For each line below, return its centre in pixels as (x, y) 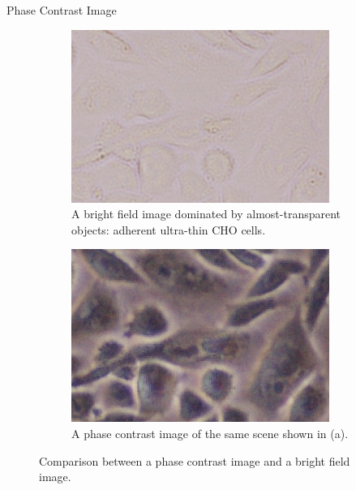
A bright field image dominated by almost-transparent (206, 214)
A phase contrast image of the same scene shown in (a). (210, 433)
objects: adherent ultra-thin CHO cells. (169, 229)
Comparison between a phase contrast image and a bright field (195, 460)
